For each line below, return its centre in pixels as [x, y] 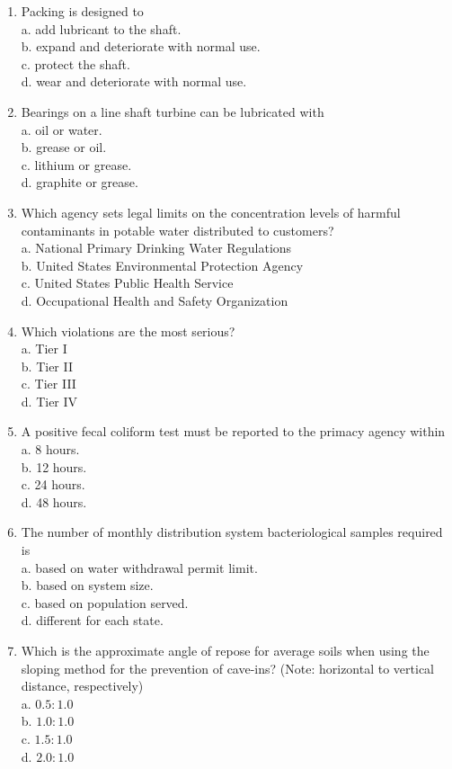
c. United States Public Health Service [127, 283]
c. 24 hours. [53, 484]
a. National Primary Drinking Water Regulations [156, 248]
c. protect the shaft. [75, 63]
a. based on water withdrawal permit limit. [139, 567]
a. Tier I [44, 349]
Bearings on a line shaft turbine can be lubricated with [173, 111]
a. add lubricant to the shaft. [101, 28]
